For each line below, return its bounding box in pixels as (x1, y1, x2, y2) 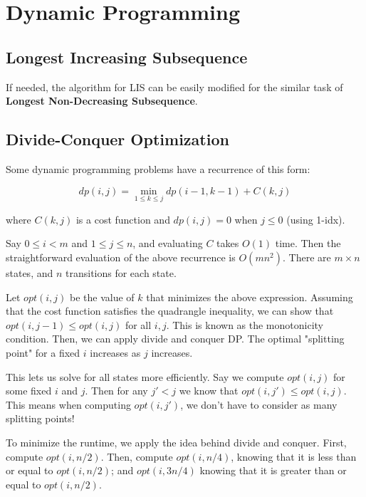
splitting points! (6, 411, 75, 426)
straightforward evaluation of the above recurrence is (6, 249, 236, 264)
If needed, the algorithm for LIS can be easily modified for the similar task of (6, 79, 343, 94)
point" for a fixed (6, 345, 80, 360)
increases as (90, 345, 141, 360)
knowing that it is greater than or (199, 463, 347, 478)
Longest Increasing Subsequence (6, 46, 248, 68)
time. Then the (275, 236, 341, 251)
